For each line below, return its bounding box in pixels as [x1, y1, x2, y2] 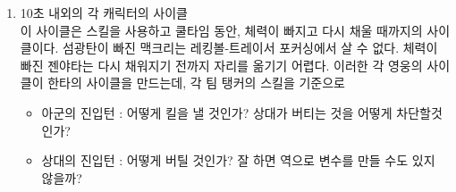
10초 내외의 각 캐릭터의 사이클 [20, 4, 189, 21]
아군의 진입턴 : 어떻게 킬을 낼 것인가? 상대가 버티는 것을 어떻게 [41, 103, 393, 121]
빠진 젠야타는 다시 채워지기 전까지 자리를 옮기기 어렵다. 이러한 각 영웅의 [20, 55, 423, 74]
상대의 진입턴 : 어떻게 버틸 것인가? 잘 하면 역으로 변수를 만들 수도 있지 [41, 151, 435, 170]
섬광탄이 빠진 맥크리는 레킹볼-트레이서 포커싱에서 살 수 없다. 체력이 [62, 38, 438, 57]
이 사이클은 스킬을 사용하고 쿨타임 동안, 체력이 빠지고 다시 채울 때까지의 [20, 21, 423, 39]
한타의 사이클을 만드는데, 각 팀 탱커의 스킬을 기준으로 [47, 73, 345, 92]
